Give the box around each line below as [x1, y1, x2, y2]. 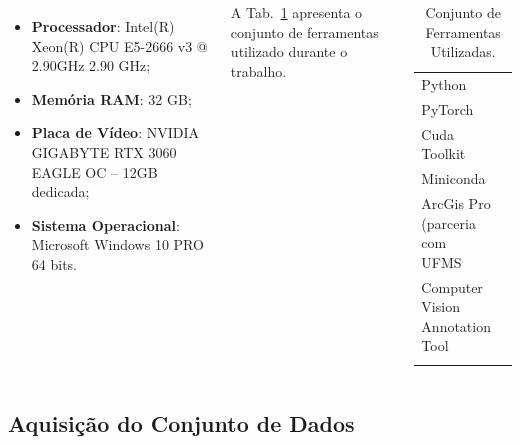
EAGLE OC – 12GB [31, 161, 158, 182]
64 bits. [31, 253, 77, 274]
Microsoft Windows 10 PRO [31, 234, 204, 255]
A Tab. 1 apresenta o [230, 2, 363, 22]
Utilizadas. [430, 41, 496, 62]
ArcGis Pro [421, 193, 491, 213]
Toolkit [421, 143, 466, 164]
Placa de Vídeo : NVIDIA [31, 122, 199, 143]
